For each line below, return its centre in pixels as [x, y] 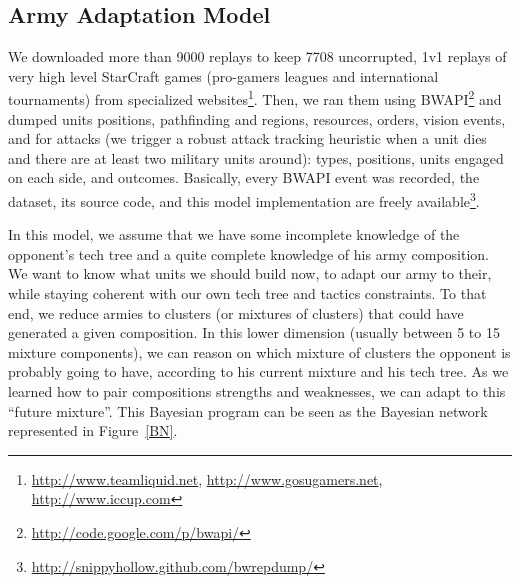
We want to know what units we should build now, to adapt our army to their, [250, 273]
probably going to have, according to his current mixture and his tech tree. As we [258, 371]
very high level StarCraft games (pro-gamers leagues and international [223, 75]
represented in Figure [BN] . [93, 430]
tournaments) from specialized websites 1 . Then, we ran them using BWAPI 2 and [255, 98]
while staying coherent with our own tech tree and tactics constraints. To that [247, 293]
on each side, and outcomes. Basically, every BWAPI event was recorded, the [244, 177]
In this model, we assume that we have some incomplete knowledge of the [234, 234]
